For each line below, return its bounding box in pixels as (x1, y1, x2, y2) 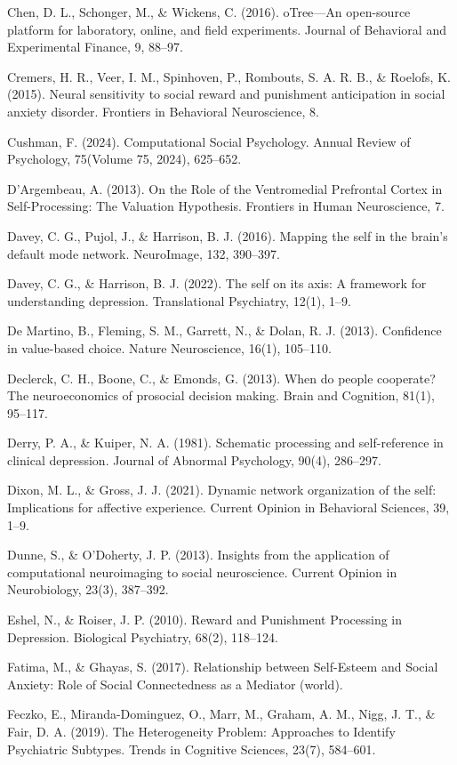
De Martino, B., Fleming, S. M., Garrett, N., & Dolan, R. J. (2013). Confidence (7, 321, 442, 340)
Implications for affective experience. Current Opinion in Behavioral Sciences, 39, (7, 498, 450, 517)
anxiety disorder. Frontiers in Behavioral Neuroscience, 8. (7, 101, 319, 120)
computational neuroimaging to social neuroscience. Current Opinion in (7, 562, 397, 581)
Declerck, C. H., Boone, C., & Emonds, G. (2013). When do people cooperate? (7, 368, 436, 387)
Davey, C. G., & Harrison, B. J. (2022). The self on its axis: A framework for (7, 274, 427, 293)
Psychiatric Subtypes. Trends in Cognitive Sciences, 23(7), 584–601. (7, 739, 376, 758)
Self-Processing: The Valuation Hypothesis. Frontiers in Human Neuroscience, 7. (7, 197, 445, 215)
